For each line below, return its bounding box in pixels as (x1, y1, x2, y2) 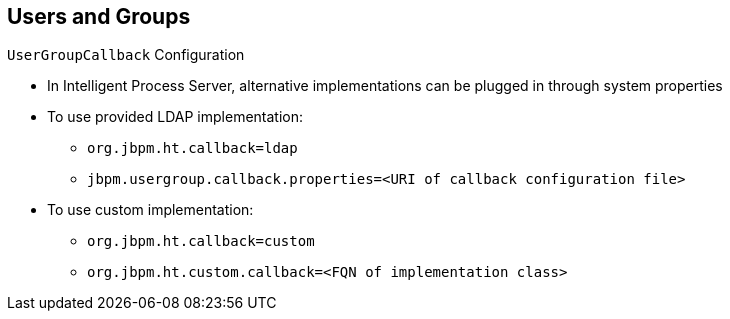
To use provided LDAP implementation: (47, 108, 304, 126)
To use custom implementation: (47, 201, 254, 219)
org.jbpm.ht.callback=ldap (87, 140, 298, 157)
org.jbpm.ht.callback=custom (87, 233, 315, 250)
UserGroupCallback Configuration (7, 46, 245, 64)
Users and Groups (7, 4, 191, 29)
